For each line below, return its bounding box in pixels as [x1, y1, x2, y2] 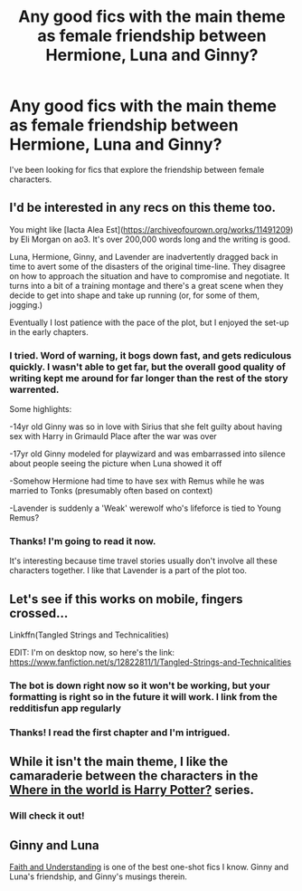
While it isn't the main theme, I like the [9, 754, 229, 770]
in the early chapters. [9, 326, 89, 337]
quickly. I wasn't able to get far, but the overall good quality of [9, 360, 287, 373]
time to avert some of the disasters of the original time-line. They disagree [9, 261, 287, 272]
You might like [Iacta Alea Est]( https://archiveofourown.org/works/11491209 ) [9, 224, 294, 235]
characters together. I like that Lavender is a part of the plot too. [9, 565, 247, 576]
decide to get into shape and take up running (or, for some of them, [9, 290, 260, 301]
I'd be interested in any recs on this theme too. [9, 200, 277, 216]
